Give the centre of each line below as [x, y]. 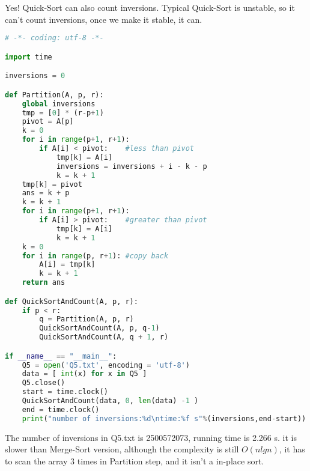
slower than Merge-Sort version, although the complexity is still [122, 449]
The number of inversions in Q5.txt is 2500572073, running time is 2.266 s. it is [151, 437]
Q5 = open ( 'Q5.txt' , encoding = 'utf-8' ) [106, 365]
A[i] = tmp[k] [67, 265]
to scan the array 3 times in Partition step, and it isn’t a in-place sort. [135, 460]
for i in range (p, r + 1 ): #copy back [95, 256]
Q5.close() [44, 383]
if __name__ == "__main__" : [61, 356]
